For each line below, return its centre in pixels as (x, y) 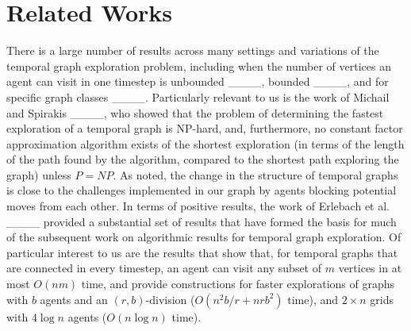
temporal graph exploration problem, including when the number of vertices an (199, 65)
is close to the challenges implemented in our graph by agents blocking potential (202, 190)
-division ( (170, 299)
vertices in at (370, 268)
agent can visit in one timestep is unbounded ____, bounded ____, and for (198, 81)
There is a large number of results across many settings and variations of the (193, 50)
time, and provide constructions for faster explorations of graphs (238, 284)
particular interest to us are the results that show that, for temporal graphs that (202, 252)
